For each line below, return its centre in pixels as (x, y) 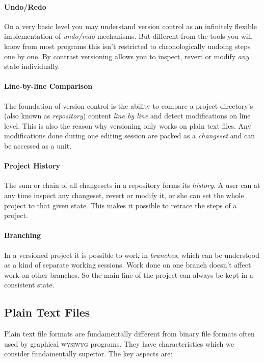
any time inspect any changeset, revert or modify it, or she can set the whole (124, 195)
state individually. (32, 66)
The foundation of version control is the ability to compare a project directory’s (129, 105)
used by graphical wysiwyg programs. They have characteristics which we (119, 343)
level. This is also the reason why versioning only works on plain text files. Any (128, 125)
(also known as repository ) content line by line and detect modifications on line (127, 116)
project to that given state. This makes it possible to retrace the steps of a (121, 205)
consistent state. (29, 285)
